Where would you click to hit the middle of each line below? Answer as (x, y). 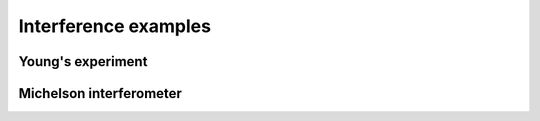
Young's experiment (83, 61)
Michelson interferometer (100, 93)
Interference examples (115, 26)
